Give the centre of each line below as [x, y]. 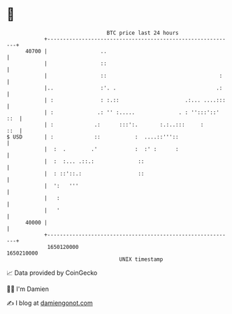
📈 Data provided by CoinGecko [52, 273]
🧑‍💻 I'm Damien [28, 289]
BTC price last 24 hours [143, 33]
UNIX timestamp [141, 259]
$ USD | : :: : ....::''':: [93, 137]
